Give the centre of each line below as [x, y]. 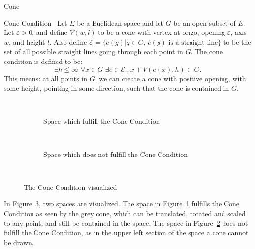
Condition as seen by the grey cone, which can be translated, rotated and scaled [125, 213]
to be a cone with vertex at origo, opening [162, 32]
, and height [27, 42]
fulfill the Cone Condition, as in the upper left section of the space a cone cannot [126, 233]
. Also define [68, 42]
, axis [239, 32]
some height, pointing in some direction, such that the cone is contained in [117, 88]
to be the [237, 42]
